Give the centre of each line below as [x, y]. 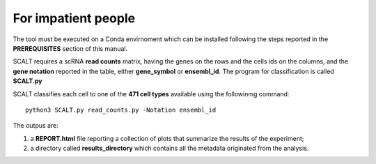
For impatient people [74, 18]
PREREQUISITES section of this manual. [70, 48]
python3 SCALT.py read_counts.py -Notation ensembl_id [121, 110]
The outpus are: [36, 126]
